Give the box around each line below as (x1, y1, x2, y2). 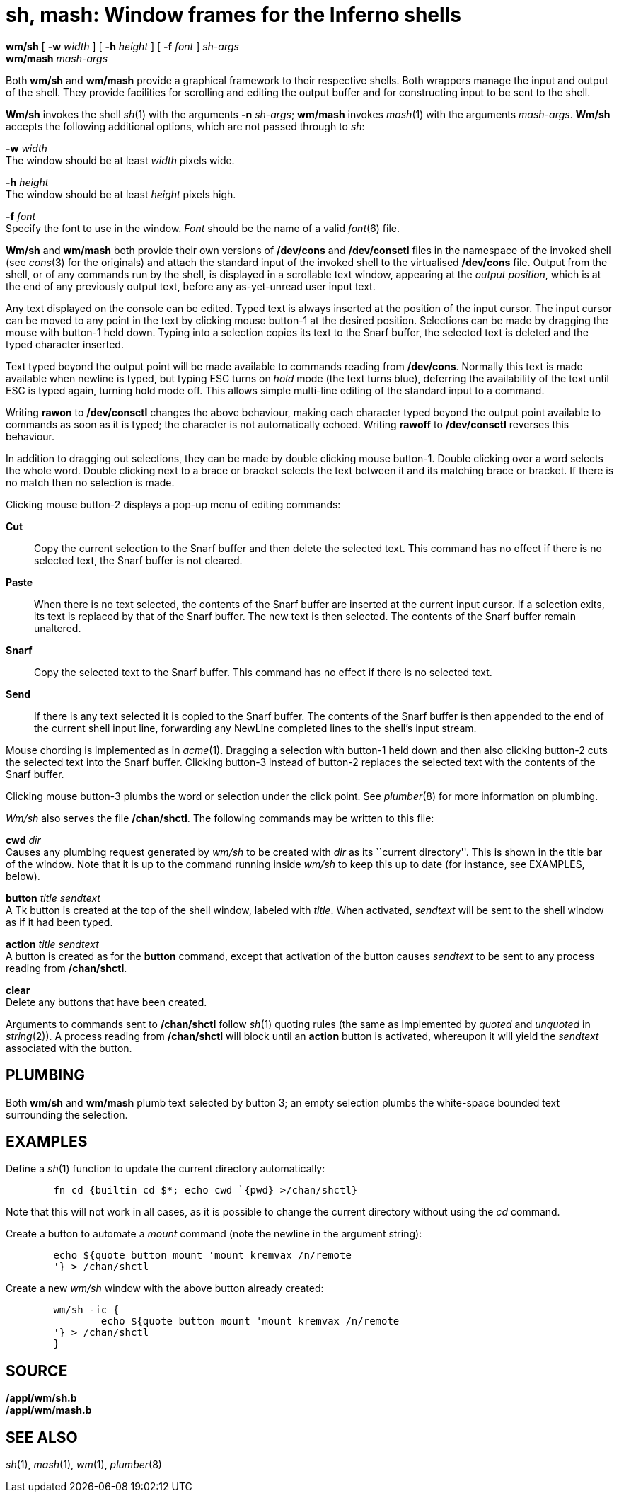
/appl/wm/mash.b (6, 1404, 92, 1417)
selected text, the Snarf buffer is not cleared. (34, 554, 243, 566)
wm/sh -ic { (53, 1304, 120, 1316)
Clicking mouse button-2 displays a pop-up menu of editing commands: (6, 498, 341, 510)
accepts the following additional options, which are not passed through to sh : (6, 120, 365, 132)
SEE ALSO (6, 1428, 78, 1446)
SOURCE (6, 1361, 68, 1380)
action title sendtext (6, 937, 99, 950)
